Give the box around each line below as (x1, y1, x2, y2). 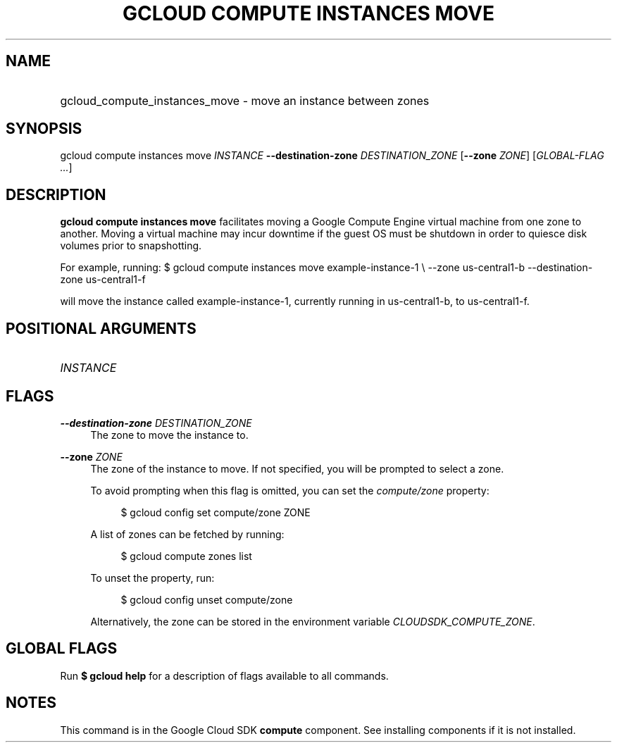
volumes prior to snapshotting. (60, 239, 202, 252)
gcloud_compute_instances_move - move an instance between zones (60, 93, 430, 108)
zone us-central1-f (60, 273, 146, 286)
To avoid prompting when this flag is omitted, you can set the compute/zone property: (90, 484, 490, 497)
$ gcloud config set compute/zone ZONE (120, 506, 311, 518)
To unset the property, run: (90, 571, 215, 584)
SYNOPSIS (6, 120, 82, 138)
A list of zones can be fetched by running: (90, 528, 285, 540)
